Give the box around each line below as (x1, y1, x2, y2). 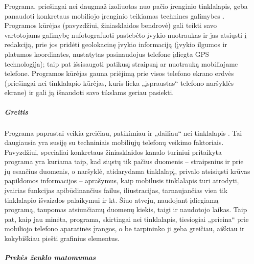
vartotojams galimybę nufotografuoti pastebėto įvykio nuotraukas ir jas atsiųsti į (4, 29, 247, 40)
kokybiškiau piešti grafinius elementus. (4, 233, 120, 243)
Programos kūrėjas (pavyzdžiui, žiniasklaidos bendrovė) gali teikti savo (4, 20, 217, 30)
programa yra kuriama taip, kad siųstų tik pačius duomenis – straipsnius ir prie (4, 156, 244, 167)
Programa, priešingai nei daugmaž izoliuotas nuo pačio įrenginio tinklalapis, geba (4, 1, 248, 11)
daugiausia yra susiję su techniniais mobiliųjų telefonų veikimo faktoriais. (4, 137, 224, 147)
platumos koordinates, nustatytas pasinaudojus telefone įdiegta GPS (4, 48, 209, 59)
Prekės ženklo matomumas (4, 252, 96, 263)
